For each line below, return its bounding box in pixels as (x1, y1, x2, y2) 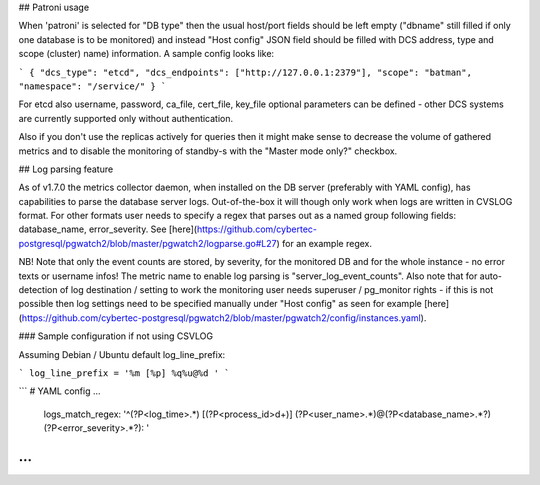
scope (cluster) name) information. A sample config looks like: (18, 48, 275, 60)
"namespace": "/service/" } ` (18, 80, 167, 92)
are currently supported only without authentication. (18, 112, 234, 124)
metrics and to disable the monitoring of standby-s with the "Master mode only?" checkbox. (18, 145, 398, 157)
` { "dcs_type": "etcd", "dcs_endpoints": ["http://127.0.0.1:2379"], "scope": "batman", (18, 66, 472, 78)
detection (18, 284, 58, 296)
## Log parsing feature (18, 163, 114, 175)
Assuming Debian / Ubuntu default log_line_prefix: (18, 348, 226, 360)
